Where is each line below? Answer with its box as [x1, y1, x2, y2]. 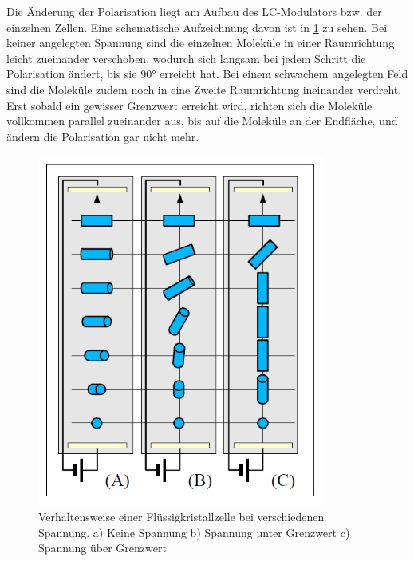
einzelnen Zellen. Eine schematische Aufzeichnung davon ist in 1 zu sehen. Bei [6, 18, 388, 35]
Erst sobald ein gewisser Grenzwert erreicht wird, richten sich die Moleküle [6, 97, 373, 113]
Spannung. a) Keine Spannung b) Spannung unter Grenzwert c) [38, 523, 350, 540]
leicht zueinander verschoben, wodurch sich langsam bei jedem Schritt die [6, 49, 366, 66]
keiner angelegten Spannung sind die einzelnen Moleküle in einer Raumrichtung [6, 34, 395, 51]
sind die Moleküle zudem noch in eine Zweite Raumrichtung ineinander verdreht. [6, 81, 402, 97]
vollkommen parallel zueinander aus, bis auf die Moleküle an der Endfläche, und [6, 113, 398, 129]
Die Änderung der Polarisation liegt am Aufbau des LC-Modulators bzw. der [6, 3, 382, 19]
